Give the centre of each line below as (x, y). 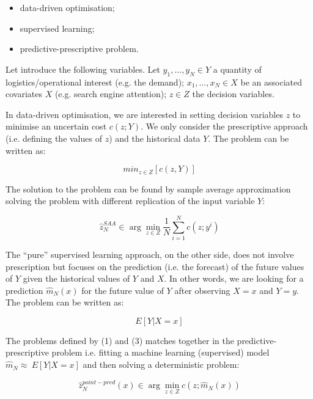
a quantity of (237, 69)
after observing (202, 290)
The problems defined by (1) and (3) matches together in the (120, 340)
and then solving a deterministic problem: (161, 364)
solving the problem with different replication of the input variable (130, 201)
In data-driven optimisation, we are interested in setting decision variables (144, 114)
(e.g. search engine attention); (111, 94)
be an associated (271, 82)
